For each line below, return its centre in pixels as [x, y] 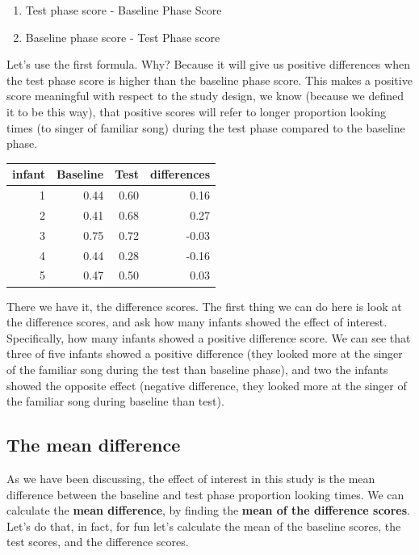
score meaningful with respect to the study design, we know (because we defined [205, 96]
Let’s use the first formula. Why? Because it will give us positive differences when [208, 64]
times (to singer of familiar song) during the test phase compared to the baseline [206, 127]
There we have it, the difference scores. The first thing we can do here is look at [204, 306]
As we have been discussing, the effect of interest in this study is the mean [191, 478]
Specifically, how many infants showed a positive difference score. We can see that [209, 337]
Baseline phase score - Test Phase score [123, 37]
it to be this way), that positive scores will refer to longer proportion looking [196, 111]
